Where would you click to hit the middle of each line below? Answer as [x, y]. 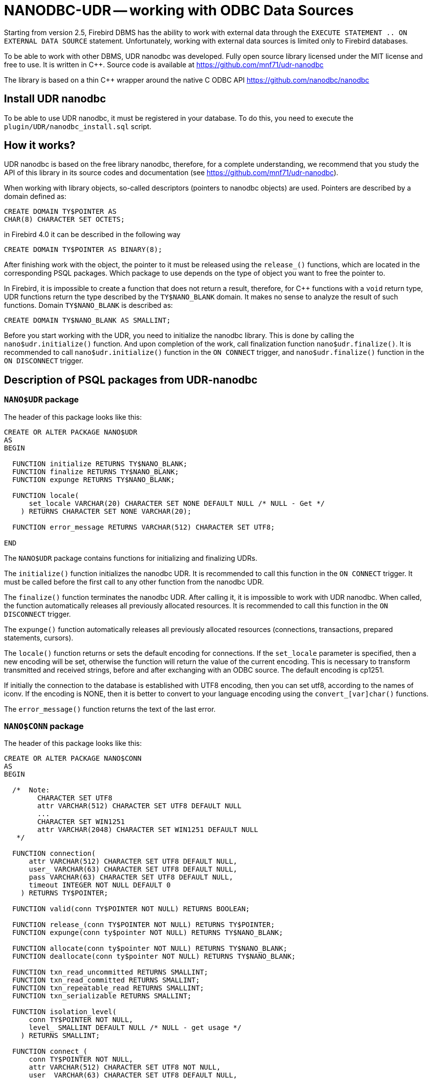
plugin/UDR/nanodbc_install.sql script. [78, 126]
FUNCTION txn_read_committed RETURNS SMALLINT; [106, 980]
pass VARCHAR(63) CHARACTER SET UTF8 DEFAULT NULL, [131, 877]
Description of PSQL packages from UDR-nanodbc [131, 380]
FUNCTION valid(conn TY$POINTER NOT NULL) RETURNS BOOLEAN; [131, 909]
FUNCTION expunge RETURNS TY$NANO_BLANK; [93, 479]
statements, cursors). [39, 638]
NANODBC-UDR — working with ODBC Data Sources [179, 10]
